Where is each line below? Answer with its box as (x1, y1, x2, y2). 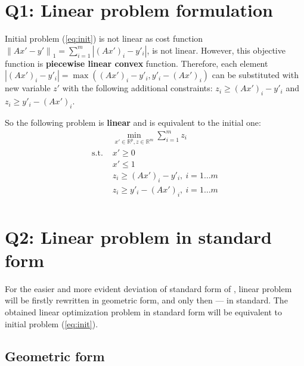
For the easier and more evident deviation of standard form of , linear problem (5, 282, 292, 294)
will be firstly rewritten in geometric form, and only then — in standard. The (5, 294, 288, 306)
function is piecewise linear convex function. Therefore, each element (5, 57, 268, 69)
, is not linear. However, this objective (147, 44, 286, 56)
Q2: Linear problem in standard (5, 224, 272, 249)
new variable (5, 82, 51, 94)
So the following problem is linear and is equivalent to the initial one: (5, 116, 261, 128)
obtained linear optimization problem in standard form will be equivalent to (5, 306, 283, 318)
